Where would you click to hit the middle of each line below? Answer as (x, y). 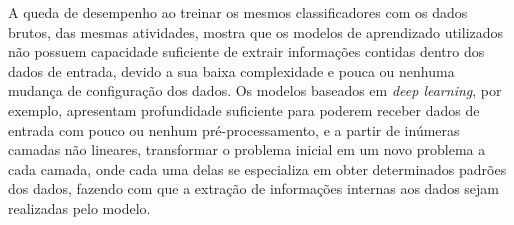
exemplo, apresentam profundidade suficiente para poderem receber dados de (244, 109)
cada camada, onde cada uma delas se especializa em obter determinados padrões (257, 168)
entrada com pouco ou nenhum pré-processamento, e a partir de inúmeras (234, 129)
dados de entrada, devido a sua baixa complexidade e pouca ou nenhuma (231, 70)
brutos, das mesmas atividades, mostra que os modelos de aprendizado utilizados (256, 31)
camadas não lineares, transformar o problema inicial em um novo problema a (247, 149)
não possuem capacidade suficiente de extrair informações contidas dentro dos (246, 51)
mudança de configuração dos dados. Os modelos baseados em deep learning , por (255, 90)
